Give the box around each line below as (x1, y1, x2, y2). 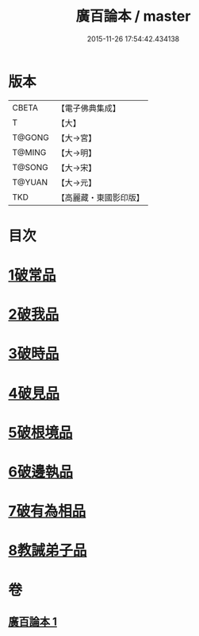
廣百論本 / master (75, 7, 191, 25)
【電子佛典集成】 (56, 103, 121, 114)
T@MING (12, 146, 47, 157)
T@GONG (12, 132, 49, 143)
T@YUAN (12, 176, 48, 188)
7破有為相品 (8, 502, 86, 521)
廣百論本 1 (8, 615, 58, 628)
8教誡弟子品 (8, 541, 87, 560)
